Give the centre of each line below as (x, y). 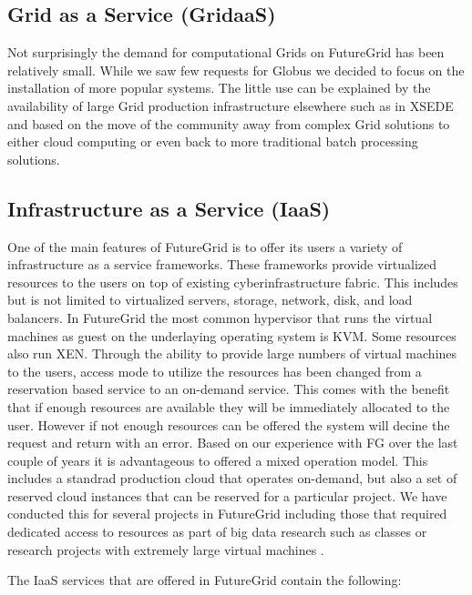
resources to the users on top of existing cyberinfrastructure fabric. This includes (233, 282)
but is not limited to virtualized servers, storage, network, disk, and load (210, 300)
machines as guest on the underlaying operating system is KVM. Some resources (232, 335)
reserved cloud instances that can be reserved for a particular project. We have (227, 495)
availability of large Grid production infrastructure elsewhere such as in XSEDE (231, 105)
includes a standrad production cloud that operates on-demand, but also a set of (232, 478)
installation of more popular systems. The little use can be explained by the (219, 88)
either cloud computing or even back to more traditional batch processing (213, 141)
